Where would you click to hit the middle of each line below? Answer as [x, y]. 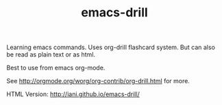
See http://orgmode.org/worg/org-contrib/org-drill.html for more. [98, 81]
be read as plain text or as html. [51, 55]
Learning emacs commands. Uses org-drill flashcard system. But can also [111, 47]
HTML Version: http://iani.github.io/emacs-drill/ [73, 94]
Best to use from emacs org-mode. [56, 68]
